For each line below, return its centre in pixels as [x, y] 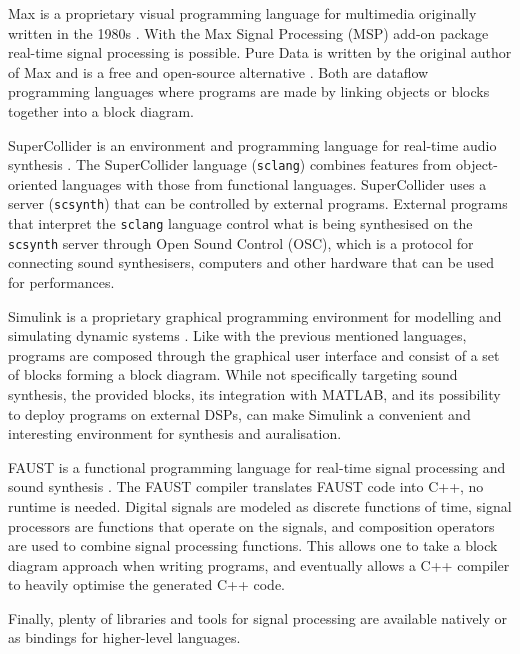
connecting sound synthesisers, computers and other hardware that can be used [251, 262]
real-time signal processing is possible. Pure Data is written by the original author [260, 52]
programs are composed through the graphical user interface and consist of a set [254, 354]
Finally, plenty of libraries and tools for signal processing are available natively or [258, 617]
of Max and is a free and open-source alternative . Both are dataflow [218, 71]
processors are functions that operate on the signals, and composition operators [251, 525]
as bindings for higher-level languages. [124, 637]
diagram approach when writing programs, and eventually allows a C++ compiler [259, 564]
